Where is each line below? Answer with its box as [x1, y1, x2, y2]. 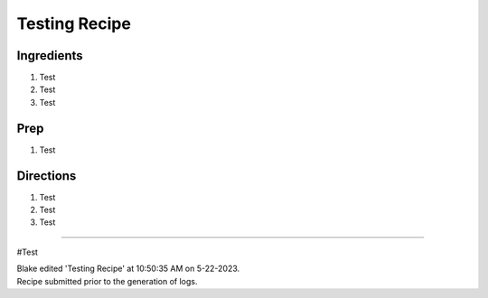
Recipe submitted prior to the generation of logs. [16, 275, 198, 286]
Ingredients [16, 48, 83, 63]
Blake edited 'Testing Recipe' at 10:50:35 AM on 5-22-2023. [16, 263, 240, 275]
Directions [16, 168, 77, 183]
